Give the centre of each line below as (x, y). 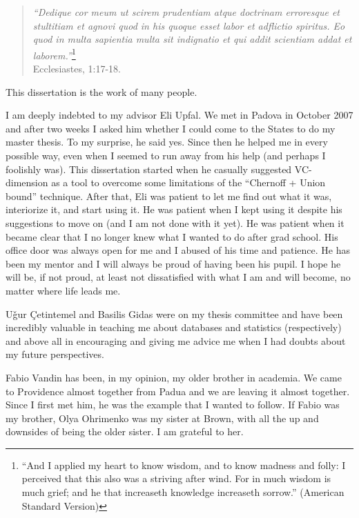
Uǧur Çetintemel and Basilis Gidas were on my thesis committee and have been (174, 313)
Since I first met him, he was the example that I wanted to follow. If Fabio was (173, 405)
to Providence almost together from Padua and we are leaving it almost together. (178, 391)
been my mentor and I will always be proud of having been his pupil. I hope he (173, 263)
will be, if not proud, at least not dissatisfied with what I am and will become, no (178, 277)
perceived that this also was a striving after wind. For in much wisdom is (176, 478)
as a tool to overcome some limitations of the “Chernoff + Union (188, 182)
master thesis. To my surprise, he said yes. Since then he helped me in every (167, 142)
